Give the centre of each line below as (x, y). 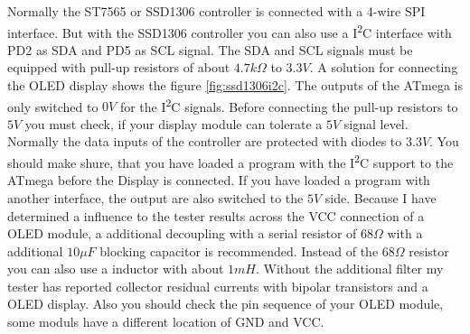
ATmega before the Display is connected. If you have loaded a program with (219, 180)
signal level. (376, 123)
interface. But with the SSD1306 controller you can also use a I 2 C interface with (230, 31)
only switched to (53, 106)
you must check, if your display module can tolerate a (174, 123)
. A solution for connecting (384, 67)
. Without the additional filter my (349, 269)
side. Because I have (381, 197)
